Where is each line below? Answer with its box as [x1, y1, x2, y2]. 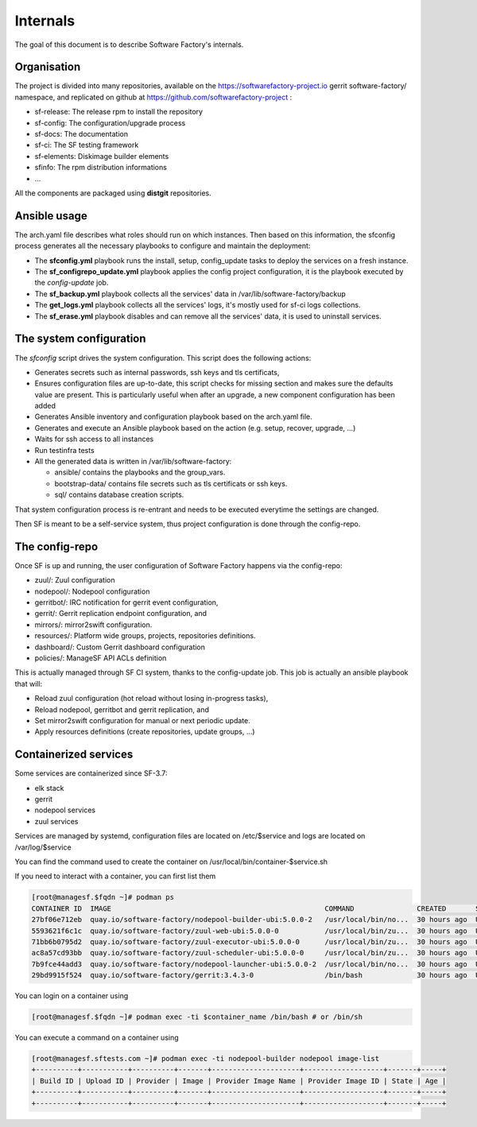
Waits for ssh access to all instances [34, 434, 154, 444]
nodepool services [34, 805, 95, 815]
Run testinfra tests [34, 445, 95, 455]
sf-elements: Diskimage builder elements [34, 151, 169, 161]
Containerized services [14, 748, 134, 761]
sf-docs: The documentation [34, 130, 129, 139]
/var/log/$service [14, 842, 72, 852]
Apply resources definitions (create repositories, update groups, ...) [34, 727, 255, 737]
